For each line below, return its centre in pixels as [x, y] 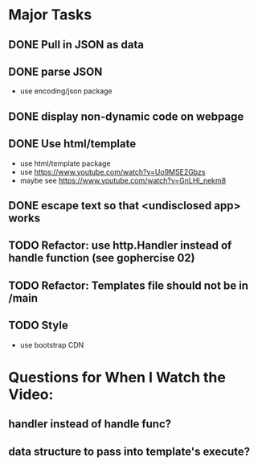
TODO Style [38, 326]
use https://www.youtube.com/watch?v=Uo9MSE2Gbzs [113, 171]
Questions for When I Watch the [117, 377]
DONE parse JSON [55, 71]
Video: [31, 394]
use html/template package [65, 163]
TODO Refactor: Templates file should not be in [129, 285]
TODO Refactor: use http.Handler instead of [120, 246]
